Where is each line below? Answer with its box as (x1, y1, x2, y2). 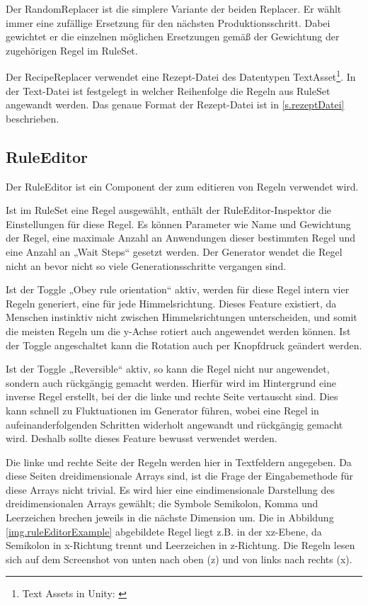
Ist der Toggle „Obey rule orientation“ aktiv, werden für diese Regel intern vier (6, 282, 350, 297)
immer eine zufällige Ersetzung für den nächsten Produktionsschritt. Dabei (6, 15, 330, 30)
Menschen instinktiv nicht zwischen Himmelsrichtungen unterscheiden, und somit (6, 310, 357, 324)
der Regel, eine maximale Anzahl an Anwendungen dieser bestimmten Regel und (6, 230, 356, 245)
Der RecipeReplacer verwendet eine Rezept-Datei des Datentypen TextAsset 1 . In (6, 67, 356, 84)
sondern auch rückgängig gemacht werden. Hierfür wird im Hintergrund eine (6, 375, 337, 390)
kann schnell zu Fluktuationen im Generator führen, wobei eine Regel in (6, 402, 319, 417)
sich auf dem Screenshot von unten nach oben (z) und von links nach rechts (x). (6, 551, 352, 566)
